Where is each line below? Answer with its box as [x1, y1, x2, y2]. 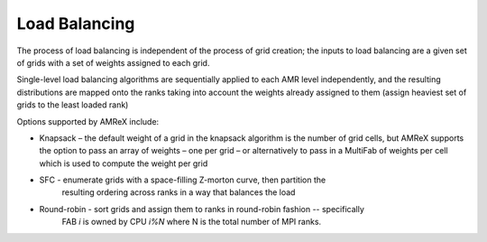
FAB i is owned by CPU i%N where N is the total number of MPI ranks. [61, 217, 322, 228]
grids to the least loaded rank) [16, 99, 129, 110]
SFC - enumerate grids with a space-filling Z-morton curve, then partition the [39, 174, 326, 185]
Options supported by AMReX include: [16, 116, 160, 126]
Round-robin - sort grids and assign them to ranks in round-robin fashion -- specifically [39, 203, 364, 214]
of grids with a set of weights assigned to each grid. [16, 57, 210, 68]
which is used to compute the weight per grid [39, 158, 208, 169]
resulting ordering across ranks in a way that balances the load [61, 187, 296, 198]
